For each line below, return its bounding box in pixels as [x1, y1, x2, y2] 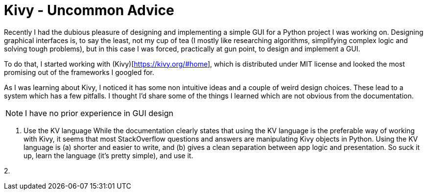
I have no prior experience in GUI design [25, 108, 173, 118]
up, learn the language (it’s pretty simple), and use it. [24, 151, 193, 160]
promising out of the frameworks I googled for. [4, 68, 154, 76]
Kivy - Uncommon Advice [4, 2, 174, 19]
